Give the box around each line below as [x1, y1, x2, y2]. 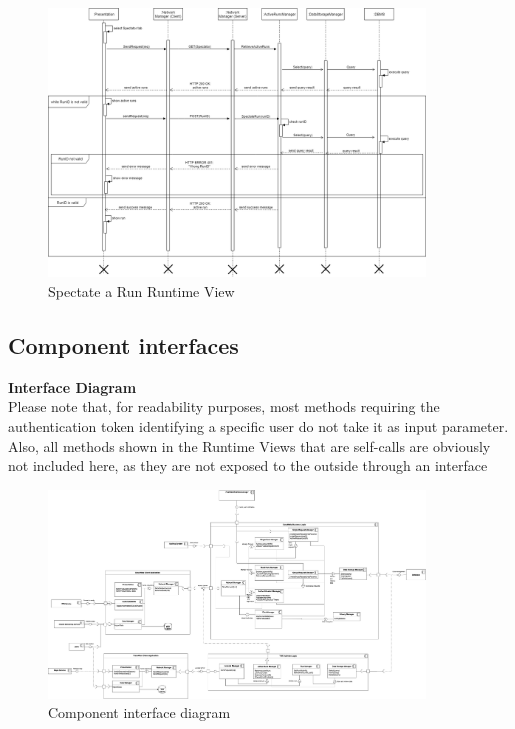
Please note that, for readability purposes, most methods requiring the [8, 396, 440, 417]
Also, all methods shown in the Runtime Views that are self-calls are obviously [8, 435, 491, 456]
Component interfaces [8, 330, 239, 360]
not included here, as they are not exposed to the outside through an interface [8, 455, 488, 476]
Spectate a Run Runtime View [48, 281, 235, 302]
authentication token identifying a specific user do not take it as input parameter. [8, 416, 509, 436]
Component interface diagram [48, 702, 231, 723]
